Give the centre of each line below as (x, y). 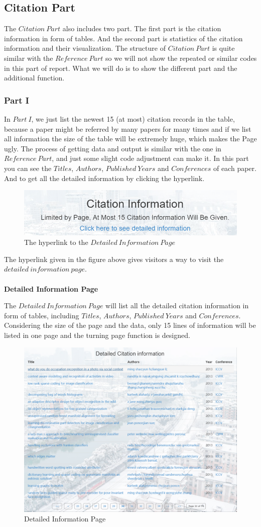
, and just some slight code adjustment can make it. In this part (150, 158)
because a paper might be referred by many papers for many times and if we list (128, 128)
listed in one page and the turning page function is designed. (97, 335)
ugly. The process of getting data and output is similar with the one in (113, 148)
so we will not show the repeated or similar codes (181, 58)
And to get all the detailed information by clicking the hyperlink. (104, 178)
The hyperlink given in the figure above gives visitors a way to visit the (114, 259)
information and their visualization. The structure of (85, 48)
